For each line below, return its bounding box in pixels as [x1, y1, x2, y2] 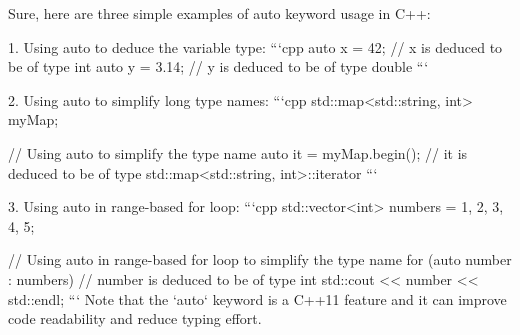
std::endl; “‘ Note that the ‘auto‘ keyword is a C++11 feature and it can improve [8, 288, 507, 309]
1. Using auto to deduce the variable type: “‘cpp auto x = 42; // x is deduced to [8, 36, 503, 57]
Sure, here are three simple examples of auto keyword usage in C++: [8, 3, 431, 23]
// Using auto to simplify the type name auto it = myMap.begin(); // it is [8, 142, 468, 163]
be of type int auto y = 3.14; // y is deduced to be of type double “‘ [8, 56, 429, 77]
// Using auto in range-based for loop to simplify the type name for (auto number [8, 249, 512, 270]
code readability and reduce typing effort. [8, 308, 262, 329]
